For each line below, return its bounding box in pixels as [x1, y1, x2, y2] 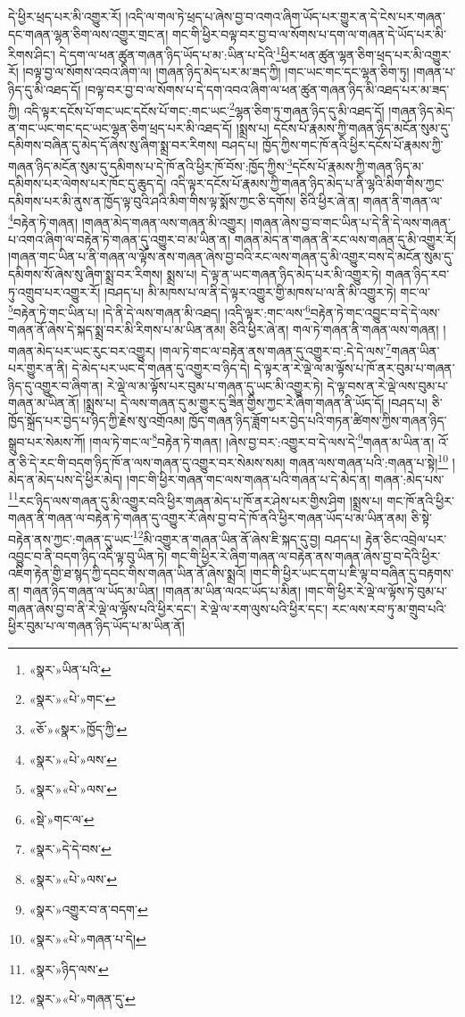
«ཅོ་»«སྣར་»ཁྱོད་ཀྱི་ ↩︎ [29, 719, 128, 738]
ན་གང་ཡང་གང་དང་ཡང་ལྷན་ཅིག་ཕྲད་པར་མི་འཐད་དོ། [8, 118, 233, 136]
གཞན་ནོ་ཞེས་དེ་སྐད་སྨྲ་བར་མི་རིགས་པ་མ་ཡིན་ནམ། [8, 320, 226, 339]
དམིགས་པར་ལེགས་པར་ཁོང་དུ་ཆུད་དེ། [8, 174, 167, 193]
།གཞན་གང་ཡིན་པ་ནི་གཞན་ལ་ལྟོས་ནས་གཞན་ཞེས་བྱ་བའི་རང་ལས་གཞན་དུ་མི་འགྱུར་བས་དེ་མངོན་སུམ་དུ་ [8, 247, 454, 266]
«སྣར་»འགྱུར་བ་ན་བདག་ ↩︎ [29, 899, 148, 918]
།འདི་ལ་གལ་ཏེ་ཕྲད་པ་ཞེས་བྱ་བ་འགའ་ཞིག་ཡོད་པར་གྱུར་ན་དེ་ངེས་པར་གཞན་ [125, 7, 445, 25]
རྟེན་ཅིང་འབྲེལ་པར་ [365, 529, 447, 548]
